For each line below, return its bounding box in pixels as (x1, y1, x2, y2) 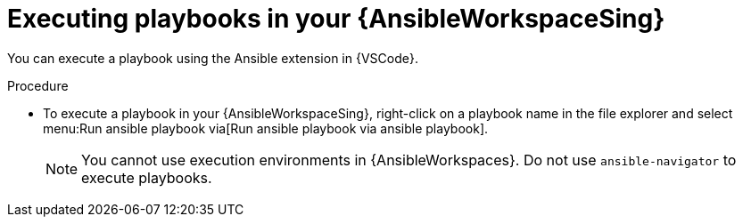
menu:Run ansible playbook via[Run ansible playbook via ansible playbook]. (43, 120, 489, 136)
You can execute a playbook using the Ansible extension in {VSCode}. (7, 50, 418, 66)
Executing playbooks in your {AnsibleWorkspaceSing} (7, 4, 665, 34)
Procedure (7, 77, 69, 93)
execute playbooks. (81, 168, 212, 187)
